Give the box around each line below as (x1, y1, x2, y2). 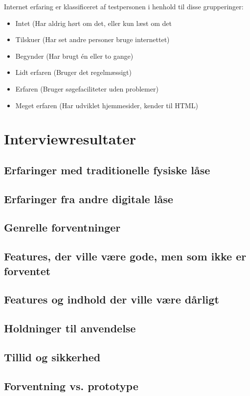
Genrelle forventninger (4, 220, 121, 235)
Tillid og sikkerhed (4, 349, 101, 364)
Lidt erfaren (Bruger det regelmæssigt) (15, 67, 132, 77)
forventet (4, 263, 51, 278)
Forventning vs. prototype (4, 378, 138, 393)
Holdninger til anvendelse (4, 321, 136, 336)
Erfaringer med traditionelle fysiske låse (4, 162, 210, 177)
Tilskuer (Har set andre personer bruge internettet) (15, 34, 170, 45)
